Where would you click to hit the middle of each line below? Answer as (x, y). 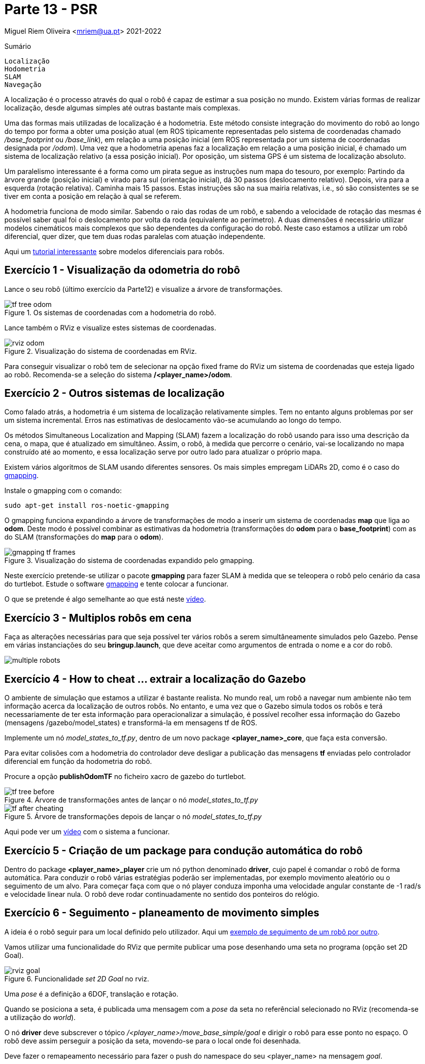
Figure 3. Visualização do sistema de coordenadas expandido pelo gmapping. (129, 561)
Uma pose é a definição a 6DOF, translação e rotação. (91, 994)
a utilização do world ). (40, 1017)
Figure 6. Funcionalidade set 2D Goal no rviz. (77, 978)
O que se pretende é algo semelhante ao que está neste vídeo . (105, 599)
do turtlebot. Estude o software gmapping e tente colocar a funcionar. (117, 584)
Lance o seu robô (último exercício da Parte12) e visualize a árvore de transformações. (144, 289)
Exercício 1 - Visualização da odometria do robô (122, 270)
